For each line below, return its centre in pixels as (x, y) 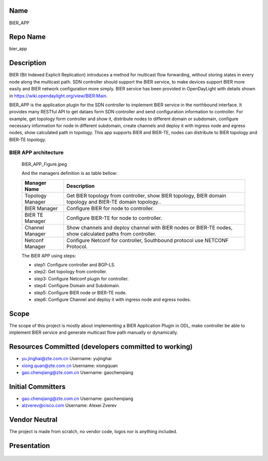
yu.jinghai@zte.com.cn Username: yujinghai (67, 359)
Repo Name (28, 37)
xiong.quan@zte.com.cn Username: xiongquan (70, 366)
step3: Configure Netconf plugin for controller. (81, 279)
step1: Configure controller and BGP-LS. (75, 265)
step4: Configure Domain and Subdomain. (77, 286)
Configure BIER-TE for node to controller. (114, 218)
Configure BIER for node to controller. (110, 208)
